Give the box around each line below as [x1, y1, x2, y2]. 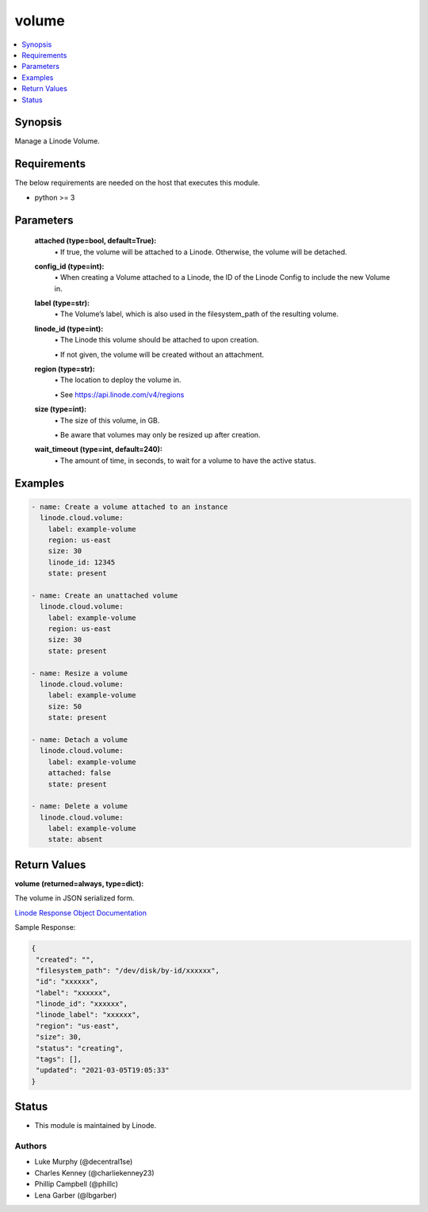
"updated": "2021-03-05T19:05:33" [36, 1066, 170, 1075]
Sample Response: [14, 923, 76, 932]
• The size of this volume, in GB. [54, 415, 160, 425]
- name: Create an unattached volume [31, 591, 178, 600]
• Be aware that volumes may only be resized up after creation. [54, 430, 261, 439]
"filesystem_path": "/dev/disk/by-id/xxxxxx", [36, 965, 220, 975]
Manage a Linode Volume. [14, 136, 101, 146]
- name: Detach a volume [31, 735, 128, 744]
